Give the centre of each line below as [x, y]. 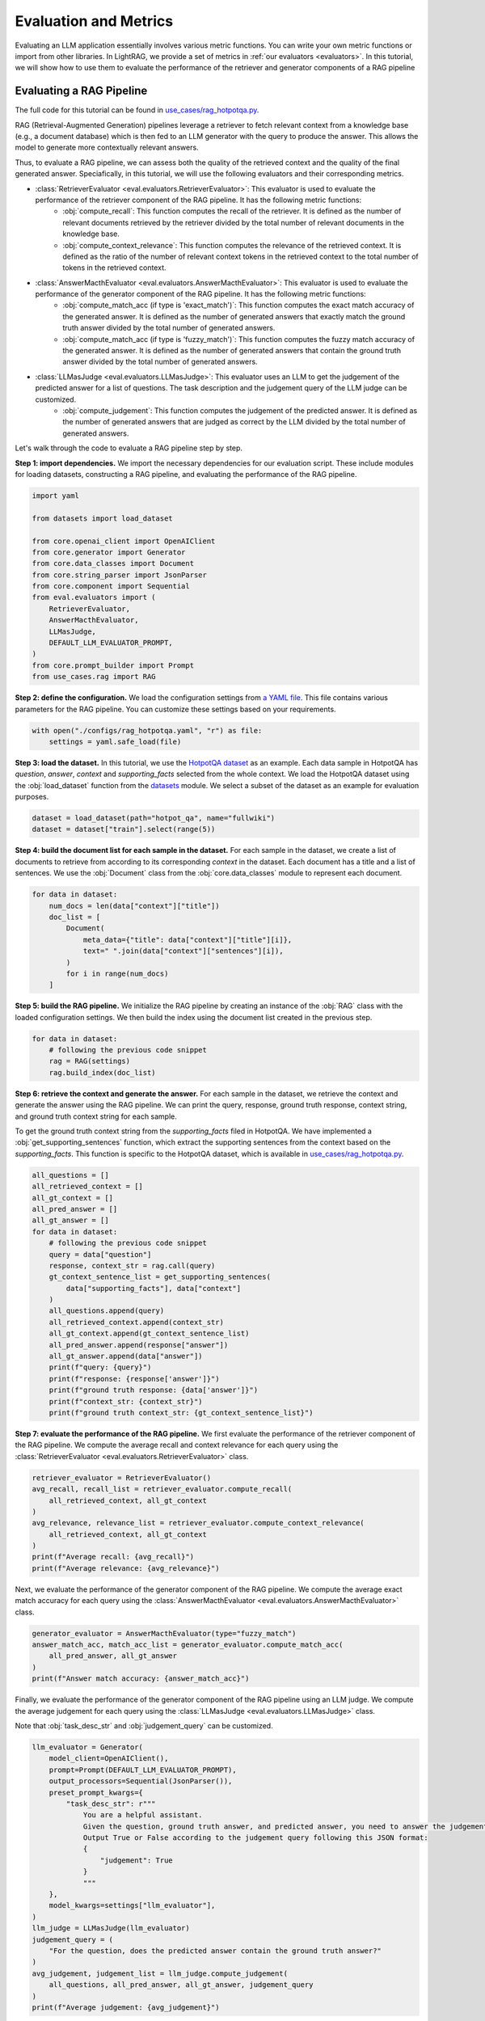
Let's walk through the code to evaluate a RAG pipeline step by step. [129, 448]
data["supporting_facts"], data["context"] [154, 1288]
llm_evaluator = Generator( [87, 1747]
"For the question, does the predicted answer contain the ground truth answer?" [215, 1951]
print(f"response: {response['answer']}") [134, 1379]
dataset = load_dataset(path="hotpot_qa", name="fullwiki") [154, 818]
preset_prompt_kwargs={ [96, 1792]
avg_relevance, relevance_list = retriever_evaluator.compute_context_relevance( [198, 1523]
